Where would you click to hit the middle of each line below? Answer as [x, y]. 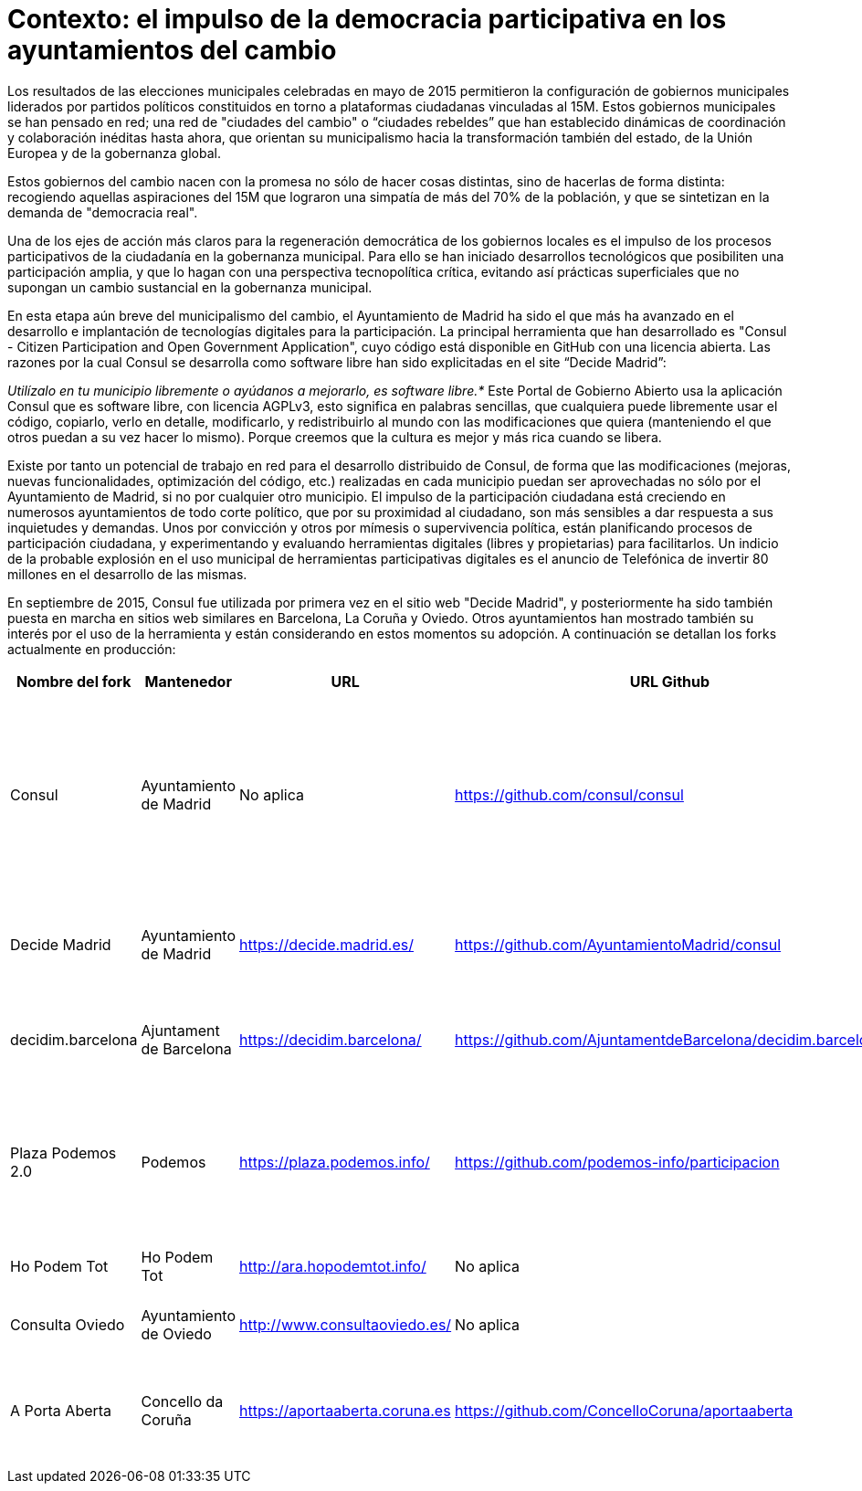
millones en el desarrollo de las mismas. [127, 574]
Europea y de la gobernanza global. [114, 153]
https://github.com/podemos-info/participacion [617, 1162]
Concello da [182, 1401]
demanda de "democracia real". [103, 212]
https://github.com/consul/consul [569, 794]
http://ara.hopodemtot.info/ [333, 1266]
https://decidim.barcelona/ [331, 1039]
